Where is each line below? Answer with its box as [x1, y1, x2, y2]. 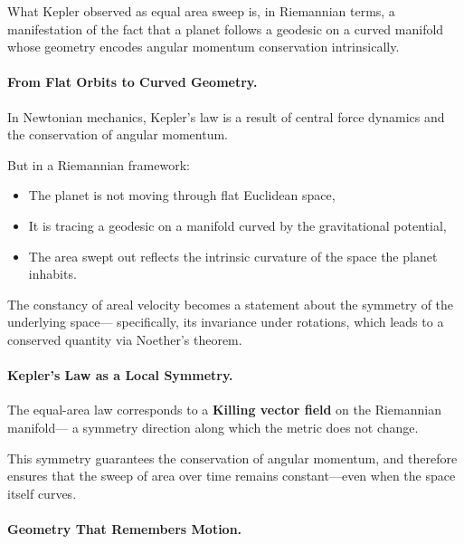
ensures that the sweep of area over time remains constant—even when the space [7, 466, 456, 485]
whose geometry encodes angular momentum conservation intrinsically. [7, 37, 400, 56]
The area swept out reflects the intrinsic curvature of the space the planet [28, 246, 438, 265]
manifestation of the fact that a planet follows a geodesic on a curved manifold [7, 19, 444, 38]
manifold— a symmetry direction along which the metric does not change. [7, 417, 419, 436]
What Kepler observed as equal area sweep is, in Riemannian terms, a [7, 2, 395, 20]
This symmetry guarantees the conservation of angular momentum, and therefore [7, 448, 458, 467]
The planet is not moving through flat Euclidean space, [28, 186, 336, 205]
